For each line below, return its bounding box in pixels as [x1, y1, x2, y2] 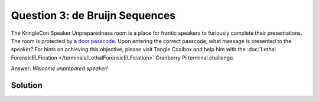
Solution [11, 80, 43, 90]
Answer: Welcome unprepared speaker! [11, 65, 108, 72]
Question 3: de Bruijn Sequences [11, 9, 176, 22]
